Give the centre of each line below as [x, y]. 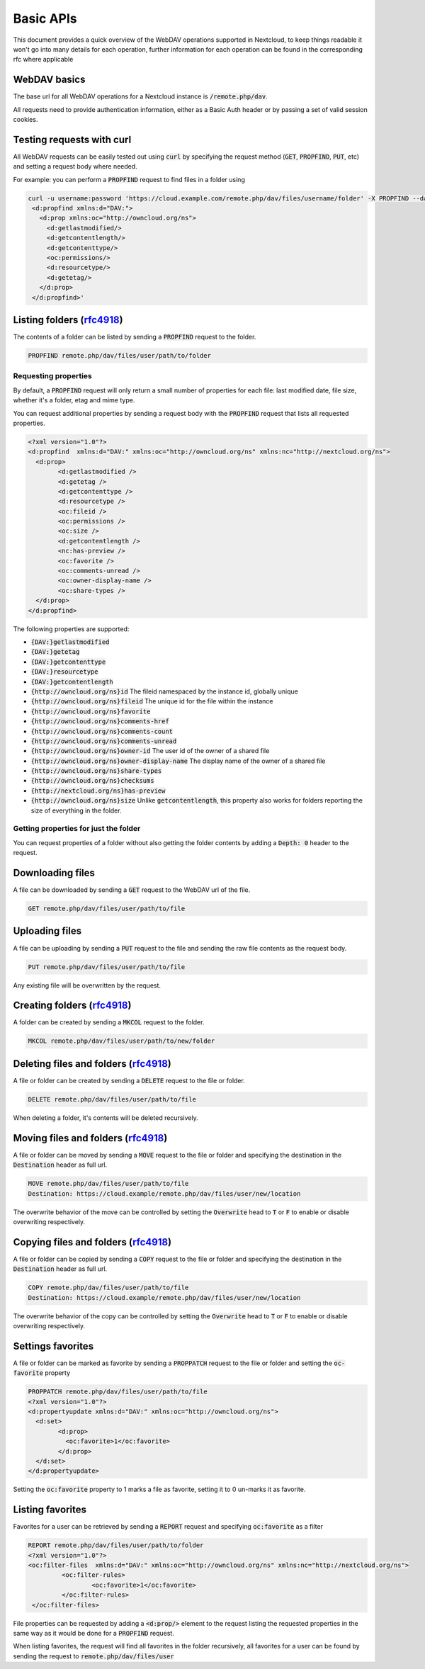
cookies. [25, 120]
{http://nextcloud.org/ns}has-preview [98, 791]
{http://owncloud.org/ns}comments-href [100, 722]
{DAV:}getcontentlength [72, 681]
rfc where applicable [43, 60]
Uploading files [47, 931]
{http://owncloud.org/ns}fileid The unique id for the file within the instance [152, 701]
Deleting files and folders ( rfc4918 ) [92, 1064]
